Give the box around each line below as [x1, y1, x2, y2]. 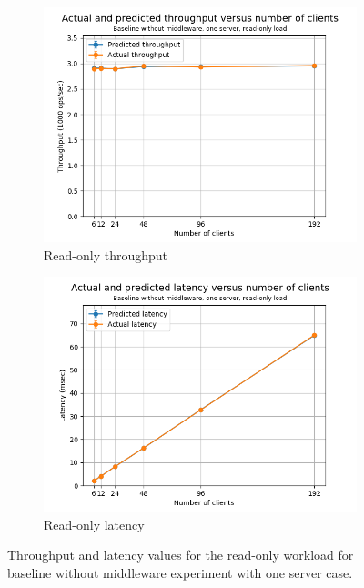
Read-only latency [44, 514, 145, 533]
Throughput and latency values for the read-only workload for [7, 545, 354, 564]
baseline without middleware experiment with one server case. [7, 563, 353, 582]
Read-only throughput [44, 245, 167, 264]
